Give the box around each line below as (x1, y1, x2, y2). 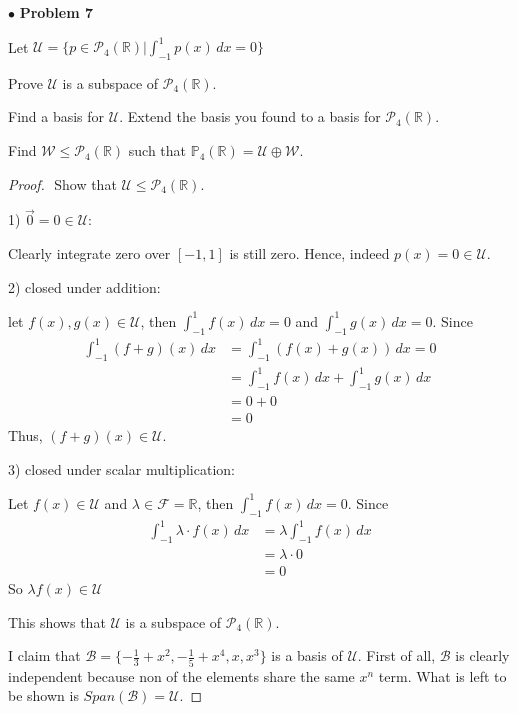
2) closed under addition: (8, 276, 161, 297)
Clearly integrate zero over (8, 243, 171, 264)
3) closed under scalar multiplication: (8, 458, 235, 479)
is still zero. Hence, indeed (229, 243, 390, 264)
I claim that (8, 645, 81, 666)
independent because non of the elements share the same (8, 665, 355, 686)
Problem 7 (19, 2, 93, 22)
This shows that (8, 611, 106, 632)
